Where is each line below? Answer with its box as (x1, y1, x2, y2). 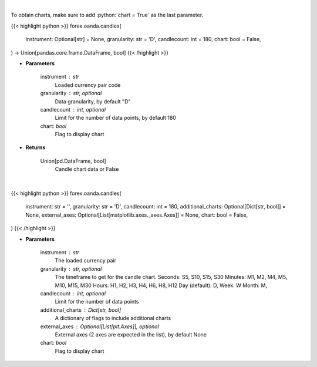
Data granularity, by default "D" (55, 97, 131, 105)
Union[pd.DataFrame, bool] (40, 157, 106, 164)
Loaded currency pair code (55, 81, 121, 88)
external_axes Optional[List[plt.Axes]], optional (40, 323, 160, 330)
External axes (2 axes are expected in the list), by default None (55, 331, 207, 338)
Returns (25, 144, 46, 151)
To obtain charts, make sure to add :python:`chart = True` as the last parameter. (11, 12, 204, 19)
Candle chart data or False (55, 166, 119, 173)
